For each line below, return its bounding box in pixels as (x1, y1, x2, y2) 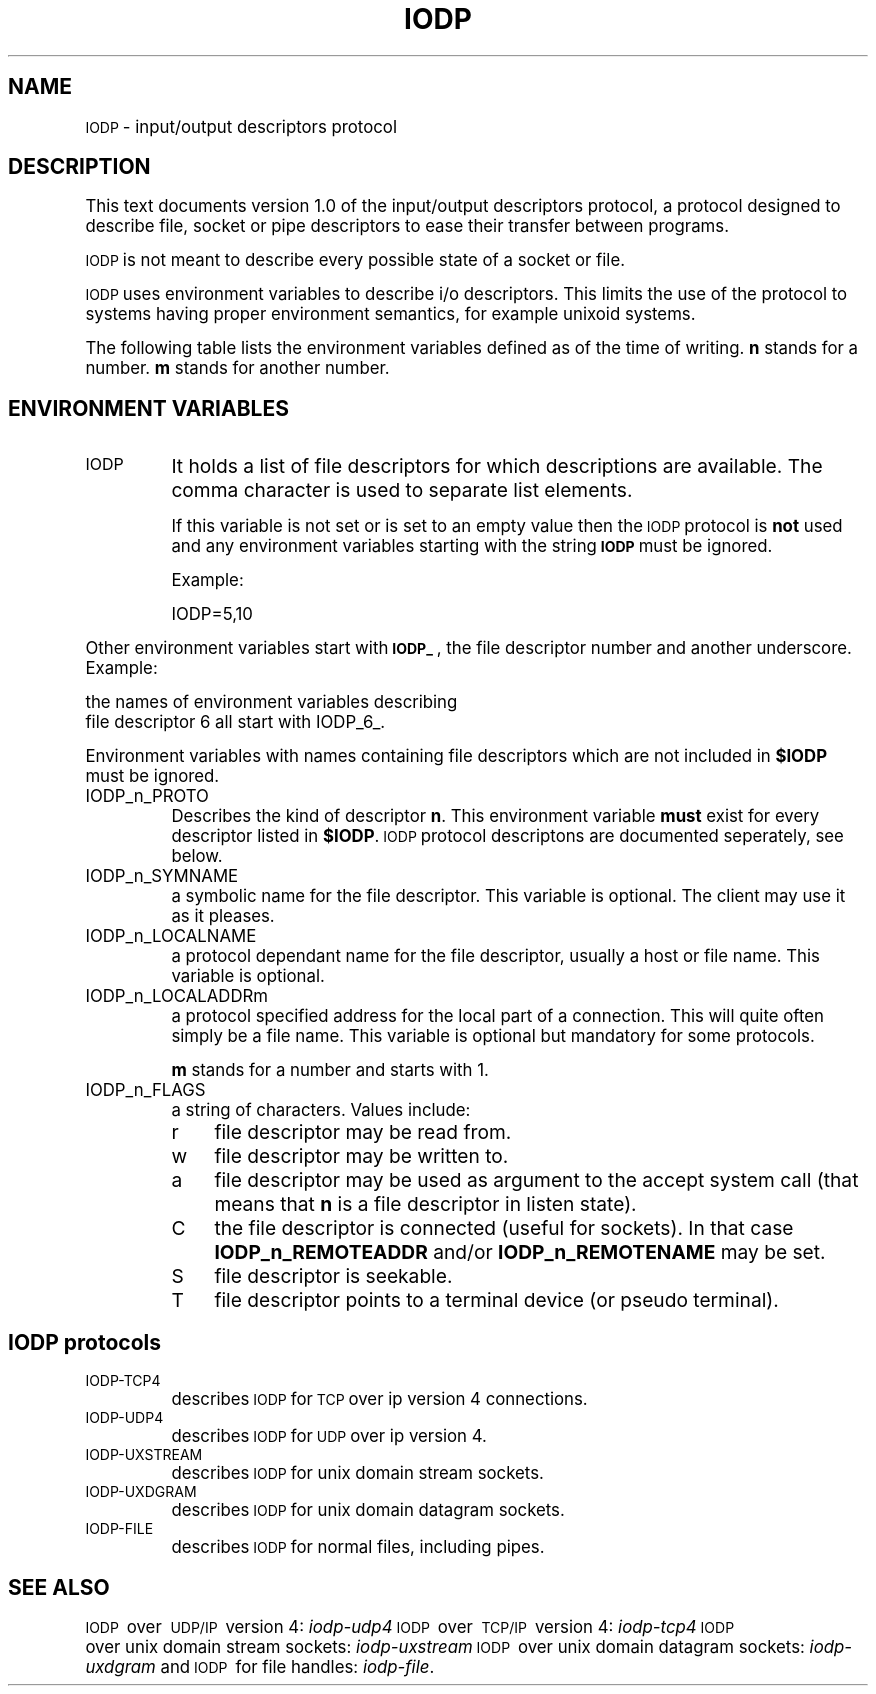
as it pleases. (171, 906, 275, 927)
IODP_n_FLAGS (85, 1080, 206, 1101)
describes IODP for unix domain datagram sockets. (171, 1500, 565, 1521)
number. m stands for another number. (85, 358, 390, 379)
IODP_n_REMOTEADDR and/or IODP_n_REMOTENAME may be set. (214, 1240, 826, 1265)
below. (171, 846, 223, 867)
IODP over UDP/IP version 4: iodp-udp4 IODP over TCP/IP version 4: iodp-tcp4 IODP (85, 1616, 735, 1637)
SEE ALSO (8, 1574, 110, 1600)
